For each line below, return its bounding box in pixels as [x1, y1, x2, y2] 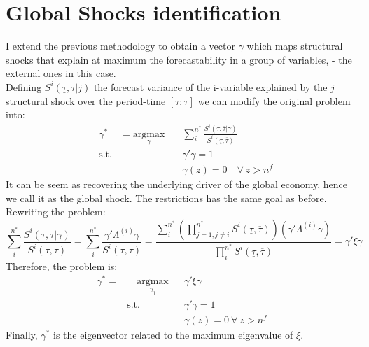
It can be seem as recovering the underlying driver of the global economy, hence [6, 177, 347, 192]
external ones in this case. [6, 66, 116, 80]
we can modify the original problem [197, 93, 351, 108]
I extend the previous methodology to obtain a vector [6, 38, 235, 53]
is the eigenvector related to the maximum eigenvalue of [53, 327, 293, 341]
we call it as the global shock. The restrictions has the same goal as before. [6, 190, 327, 205]
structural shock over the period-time [6, 93, 166, 108]
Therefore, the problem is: [6, 258, 118, 273]
